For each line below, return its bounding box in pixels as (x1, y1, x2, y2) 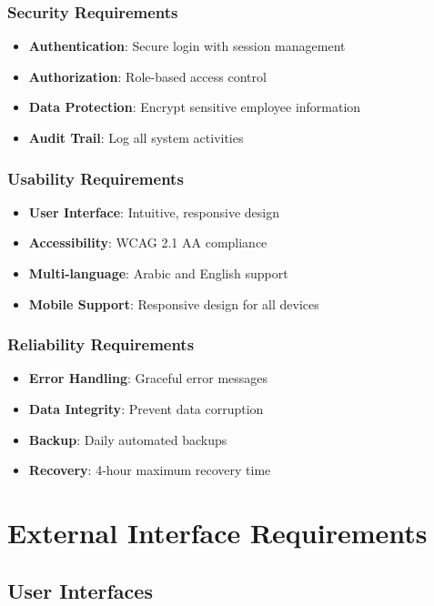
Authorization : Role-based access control (28, 66, 267, 86)
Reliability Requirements (7, 333, 195, 356)
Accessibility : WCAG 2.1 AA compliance (28, 233, 267, 252)
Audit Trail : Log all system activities (28, 128, 244, 146)
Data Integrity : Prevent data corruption (28, 399, 264, 418)
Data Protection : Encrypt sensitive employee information (28, 97, 361, 116)
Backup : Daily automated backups (28, 429, 227, 449)
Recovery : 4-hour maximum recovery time (28, 460, 271, 480)
